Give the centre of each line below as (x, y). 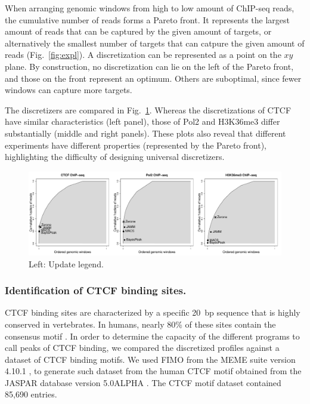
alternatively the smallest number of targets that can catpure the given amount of (155, 43)
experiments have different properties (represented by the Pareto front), (136, 145)
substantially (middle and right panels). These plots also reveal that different (145, 133)
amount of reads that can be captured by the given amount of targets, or (138, 31)
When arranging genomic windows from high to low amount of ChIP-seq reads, (150, 8)
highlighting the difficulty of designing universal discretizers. (115, 157)
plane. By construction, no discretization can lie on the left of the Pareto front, (149, 66)
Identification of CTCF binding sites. (96, 290)
